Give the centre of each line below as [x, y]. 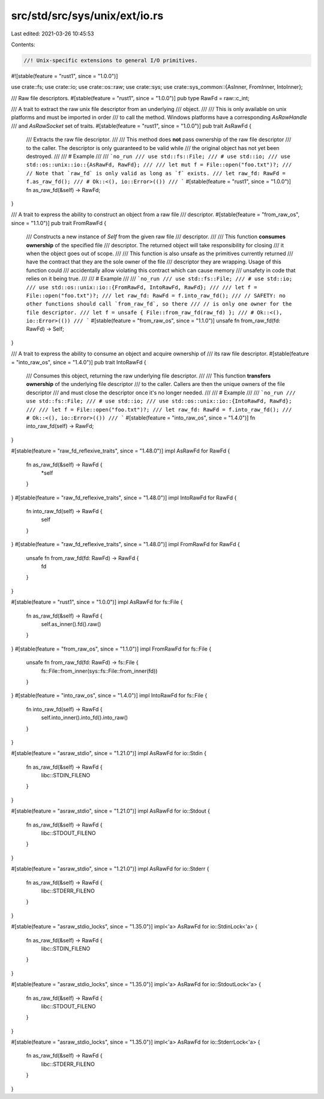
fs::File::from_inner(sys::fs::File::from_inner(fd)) [99, 671]
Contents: [23, 44]
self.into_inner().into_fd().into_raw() [85, 718]
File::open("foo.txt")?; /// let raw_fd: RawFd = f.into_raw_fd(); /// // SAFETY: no [156, 295]
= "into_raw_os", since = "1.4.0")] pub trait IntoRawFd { [79, 362]
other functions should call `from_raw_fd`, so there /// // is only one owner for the [159, 304]
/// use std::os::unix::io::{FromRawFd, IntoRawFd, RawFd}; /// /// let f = [142, 287]
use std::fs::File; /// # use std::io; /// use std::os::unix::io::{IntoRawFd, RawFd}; [159, 401]
